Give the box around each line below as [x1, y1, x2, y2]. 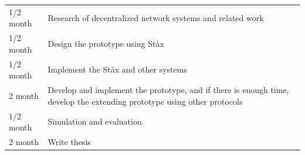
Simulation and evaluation [48, 115, 142, 128]
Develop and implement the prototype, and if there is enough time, [48, 84, 289, 96]
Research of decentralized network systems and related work [48, 11, 264, 23]
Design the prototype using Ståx [48, 37, 164, 49]
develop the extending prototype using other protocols [48, 95, 243, 107]
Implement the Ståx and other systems [48, 63, 187, 75]
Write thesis [48, 135, 91, 147]
